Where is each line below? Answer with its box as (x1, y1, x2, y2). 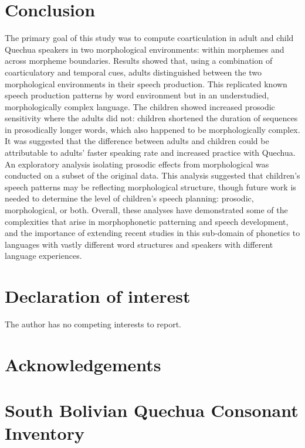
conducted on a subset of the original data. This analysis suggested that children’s (5, 169, 300, 182)
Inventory (5, 421, 84, 445)
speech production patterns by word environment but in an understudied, (5, 89, 269, 101)
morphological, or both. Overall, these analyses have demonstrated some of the (5, 204, 288, 216)
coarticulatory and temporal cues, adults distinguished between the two (5, 66, 262, 78)
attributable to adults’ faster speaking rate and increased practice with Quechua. (5, 146, 296, 159)
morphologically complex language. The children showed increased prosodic (5, 100, 275, 112)
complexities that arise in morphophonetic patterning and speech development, (5, 215, 289, 227)
